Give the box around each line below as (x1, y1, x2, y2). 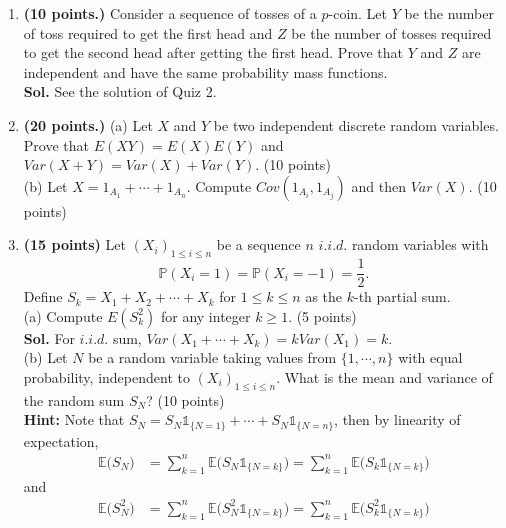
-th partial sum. (353, 286, 451, 307)
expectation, (23, 430, 99, 451)
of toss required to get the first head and (23, 22, 273, 43)
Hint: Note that (23, 409, 125, 430)
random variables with (351, 234, 489, 255)
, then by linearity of (334, 409, 461, 430)
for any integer (160, 305, 251, 326)
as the (305, 286, 343, 307)
